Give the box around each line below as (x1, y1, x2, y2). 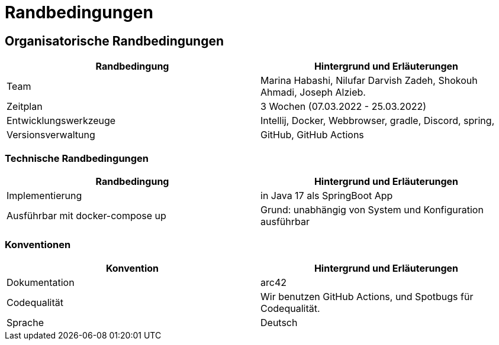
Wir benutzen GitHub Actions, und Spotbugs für (260, 290, 474, 302)
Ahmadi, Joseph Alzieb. (260, 86, 366, 99)
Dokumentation (7, 276, 75, 288)
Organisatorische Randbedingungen (5, 33, 224, 48)
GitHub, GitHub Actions (260, 129, 364, 141)
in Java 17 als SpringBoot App (260, 189, 393, 201)
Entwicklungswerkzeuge (7, 115, 116, 127)
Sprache (7, 316, 44, 328)
